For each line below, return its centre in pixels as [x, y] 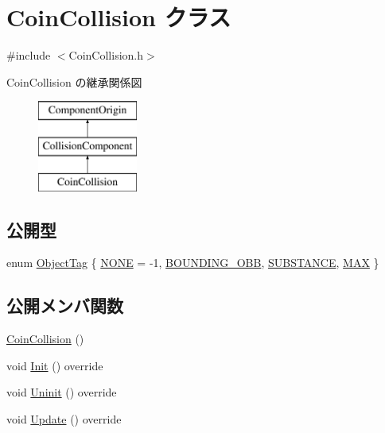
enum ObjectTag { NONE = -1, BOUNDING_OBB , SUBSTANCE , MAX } [193, 263]
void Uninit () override [62, 392]
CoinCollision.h [106, 55]
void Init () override [55, 365]
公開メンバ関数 [65, 305]
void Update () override [64, 419]
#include [29, 55]
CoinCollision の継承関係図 [74, 81]
